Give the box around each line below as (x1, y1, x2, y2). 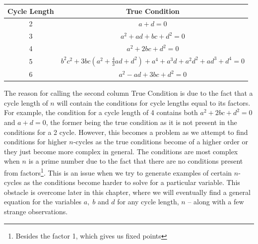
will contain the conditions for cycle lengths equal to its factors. (57, 97, 251, 108)
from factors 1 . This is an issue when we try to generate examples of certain (4, 166, 232, 178)
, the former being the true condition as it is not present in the (46, 117, 237, 127)
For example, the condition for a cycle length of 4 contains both (4, 107, 198, 118)
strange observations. (4, 206, 68, 216)
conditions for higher (4, 136, 67, 147)
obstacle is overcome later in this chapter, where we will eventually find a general (4, 186, 251, 197)
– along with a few (188, 196, 244, 207)
